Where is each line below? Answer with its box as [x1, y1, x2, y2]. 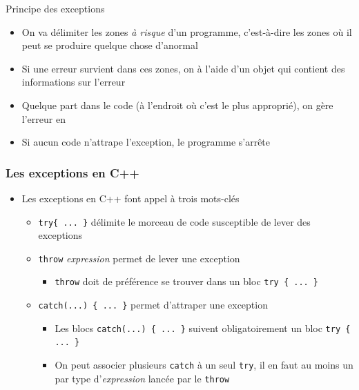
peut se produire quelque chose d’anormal [21, 38, 198, 52]
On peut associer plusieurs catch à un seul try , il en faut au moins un [55, 358, 353, 372]
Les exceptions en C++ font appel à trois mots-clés [21, 191, 240, 205]
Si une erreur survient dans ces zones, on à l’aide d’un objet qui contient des [21, 61, 345, 75]
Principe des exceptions [6, 1, 105, 15]
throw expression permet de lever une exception [38, 251, 240, 265]
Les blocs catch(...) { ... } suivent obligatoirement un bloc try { [55, 320, 351, 335]
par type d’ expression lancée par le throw [55, 371, 230, 385]
